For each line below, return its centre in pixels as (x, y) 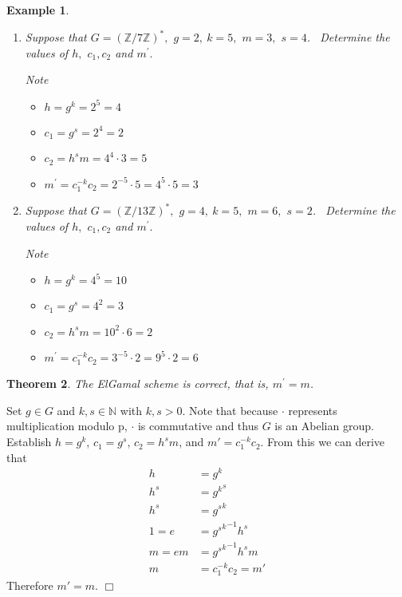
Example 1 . (38, 10)
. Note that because (230, 410)
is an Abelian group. (324, 426)
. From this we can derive (323, 442)
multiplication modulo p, (67, 426)
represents (313, 410)
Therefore (30, 585)
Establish (29, 442)
